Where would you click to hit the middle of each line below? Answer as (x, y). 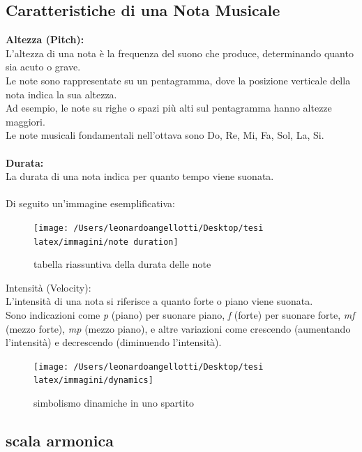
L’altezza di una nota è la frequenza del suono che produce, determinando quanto (180, 53)
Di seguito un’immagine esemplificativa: (91, 203)
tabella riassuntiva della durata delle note (122, 264)
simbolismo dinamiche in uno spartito (114, 403)
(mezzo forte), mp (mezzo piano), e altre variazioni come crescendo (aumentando (178, 328)
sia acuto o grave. (43, 67)
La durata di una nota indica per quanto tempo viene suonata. (140, 176)
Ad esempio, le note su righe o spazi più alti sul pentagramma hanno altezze (169, 108)
